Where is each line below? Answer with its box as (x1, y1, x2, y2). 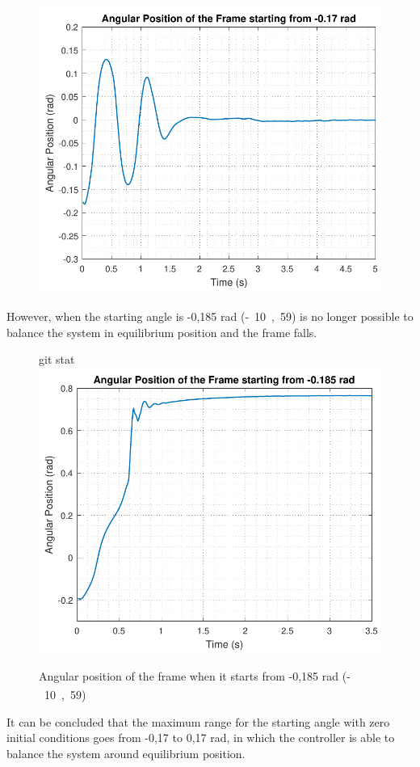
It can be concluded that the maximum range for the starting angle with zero (6, 713, 390, 730)
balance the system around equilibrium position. (6, 744, 246, 761)
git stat (39, 351, 75, 368)
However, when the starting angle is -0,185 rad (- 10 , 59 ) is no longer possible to (6, 307, 414, 324)
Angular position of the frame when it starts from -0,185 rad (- (39, 667, 351, 684)
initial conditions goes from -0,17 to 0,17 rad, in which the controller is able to (6, 729, 395, 746)
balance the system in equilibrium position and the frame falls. (6, 323, 317, 340)
